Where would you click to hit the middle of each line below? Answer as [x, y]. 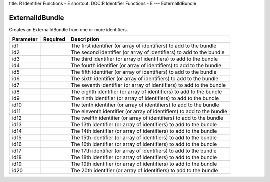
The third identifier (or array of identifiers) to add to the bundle [144, 59]
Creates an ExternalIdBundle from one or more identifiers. [69, 29]
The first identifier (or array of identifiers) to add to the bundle [144, 46]
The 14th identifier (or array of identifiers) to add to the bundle [144, 131]
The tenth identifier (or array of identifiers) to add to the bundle [145, 105]
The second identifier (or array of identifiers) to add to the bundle [148, 52]
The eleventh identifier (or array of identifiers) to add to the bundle [149, 111]
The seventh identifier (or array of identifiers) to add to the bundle [148, 85]
